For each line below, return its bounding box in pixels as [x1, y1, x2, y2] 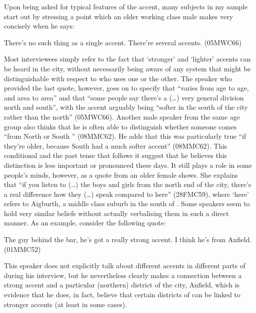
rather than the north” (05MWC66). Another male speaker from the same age [4, 111, 240, 122]
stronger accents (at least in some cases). [4, 299, 127, 309]
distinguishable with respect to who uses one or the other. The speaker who [4, 73, 232, 83]
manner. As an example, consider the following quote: [4, 218, 166, 228]
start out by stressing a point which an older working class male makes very [4, 11, 233, 21]
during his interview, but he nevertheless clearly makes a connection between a [4, 270, 242, 280]
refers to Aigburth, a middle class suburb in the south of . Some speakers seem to [4, 198, 250, 209]
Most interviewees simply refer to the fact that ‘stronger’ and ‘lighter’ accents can [4, 54, 251, 64]
